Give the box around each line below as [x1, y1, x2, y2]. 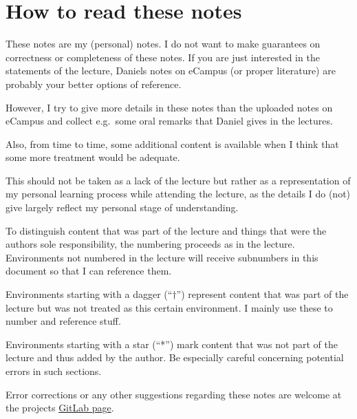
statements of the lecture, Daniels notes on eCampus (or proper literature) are [6, 63, 336, 78]
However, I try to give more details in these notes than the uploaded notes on [6, 100, 333, 114]
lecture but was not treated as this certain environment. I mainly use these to [6, 300, 333, 314]
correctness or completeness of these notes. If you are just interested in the [6, 50, 320, 64]
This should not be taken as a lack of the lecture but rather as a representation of [6, 173, 351, 187]
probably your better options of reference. [6, 76, 182, 91]
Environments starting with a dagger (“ [6, 287, 173, 301]
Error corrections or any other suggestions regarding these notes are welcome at [6, 387, 342, 401]
